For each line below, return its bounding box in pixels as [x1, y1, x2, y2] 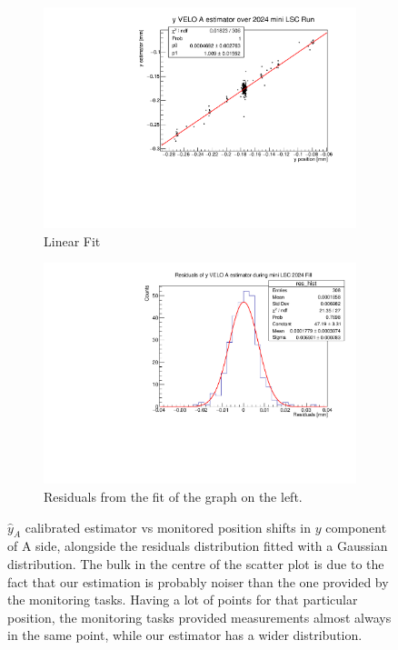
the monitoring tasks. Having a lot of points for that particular [7, 590, 358, 609]
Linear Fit [44, 231, 101, 250]
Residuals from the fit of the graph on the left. [44, 487, 303, 505]
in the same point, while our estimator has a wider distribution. [7, 625, 363, 645]
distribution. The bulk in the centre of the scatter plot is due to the [7, 554, 384, 573]
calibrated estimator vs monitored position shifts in [25, 517, 312, 536]
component [325, 517, 387, 536]
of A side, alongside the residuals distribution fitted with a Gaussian [7, 536, 388, 555]
